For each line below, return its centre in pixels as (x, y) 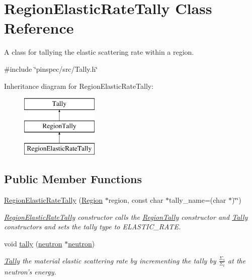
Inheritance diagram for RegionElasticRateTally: (79, 86)
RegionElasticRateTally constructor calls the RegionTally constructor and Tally (126, 217)
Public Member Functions (73, 179)
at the (237, 260)
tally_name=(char (198, 200)
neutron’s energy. (30, 272)
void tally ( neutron (33, 244)
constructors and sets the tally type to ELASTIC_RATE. (93, 227)
